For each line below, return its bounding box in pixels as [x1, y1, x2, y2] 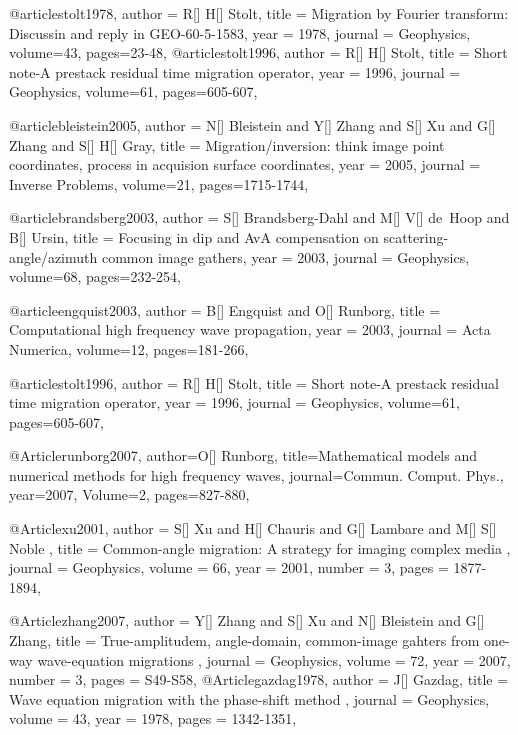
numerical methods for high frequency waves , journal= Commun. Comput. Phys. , [9, 464, 504, 485]
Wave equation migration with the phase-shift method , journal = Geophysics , [9, 688, 490, 709]
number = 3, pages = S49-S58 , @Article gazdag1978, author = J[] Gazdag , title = [9, 669, 509, 690]
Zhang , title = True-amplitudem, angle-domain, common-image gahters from [9, 630, 480, 651]
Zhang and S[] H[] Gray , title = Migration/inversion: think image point [9, 134, 445, 155]
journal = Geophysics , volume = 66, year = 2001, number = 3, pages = [9, 557, 449, 578]
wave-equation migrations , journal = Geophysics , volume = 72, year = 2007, [37, 649, 511, 670]
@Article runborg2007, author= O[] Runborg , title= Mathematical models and [9, 445, 478, 466]
